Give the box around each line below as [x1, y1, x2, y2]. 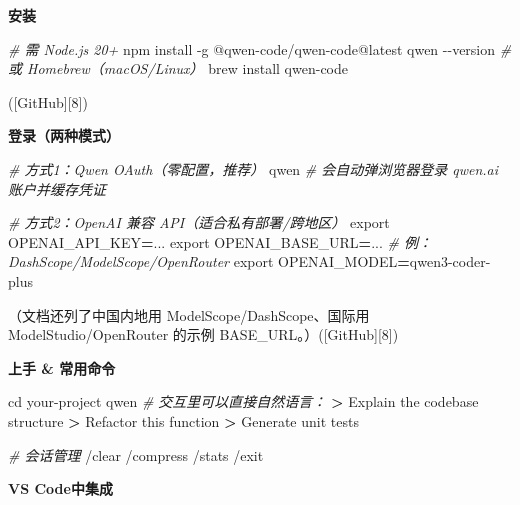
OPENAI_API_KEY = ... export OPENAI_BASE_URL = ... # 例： [8, 231, 432, 252]
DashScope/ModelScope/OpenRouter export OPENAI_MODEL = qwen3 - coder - [8, 251, 491, 272]
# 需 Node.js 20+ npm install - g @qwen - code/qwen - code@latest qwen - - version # [8, 38, 512, 59]
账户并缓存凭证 [8, 178, 106, 199]
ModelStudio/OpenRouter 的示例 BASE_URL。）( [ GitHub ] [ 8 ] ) [8, 324, 399, 345]
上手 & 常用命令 [8, 357, 116, 378]
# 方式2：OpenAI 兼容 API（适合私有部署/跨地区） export [8, 212, 390, 233]
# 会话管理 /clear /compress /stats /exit [8, 444, 264, 465]
